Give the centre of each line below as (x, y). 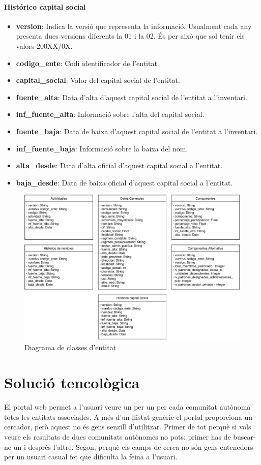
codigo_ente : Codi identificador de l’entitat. (88, 63)
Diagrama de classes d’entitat (70, 347)
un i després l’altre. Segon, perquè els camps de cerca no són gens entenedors (133, 446)
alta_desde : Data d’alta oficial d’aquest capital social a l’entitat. (119, 165)
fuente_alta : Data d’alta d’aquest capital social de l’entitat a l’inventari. (132, 97)
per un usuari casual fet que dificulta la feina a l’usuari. (91, 457)
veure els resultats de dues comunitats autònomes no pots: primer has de (118, 436)
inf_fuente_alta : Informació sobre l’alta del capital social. (110, 114)
